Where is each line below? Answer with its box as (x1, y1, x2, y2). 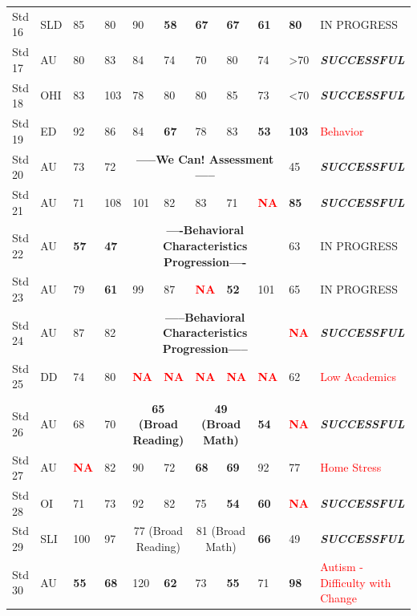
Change (320, 590, 358, 606)
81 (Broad (196, 522, 246, 539)
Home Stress (320, 459, 382, 476)
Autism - (320, 557, 363, 574)
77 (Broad (133, 522, 183, 539)
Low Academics (320, 367, 396, 384)
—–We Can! (136, 150, 205, 167)
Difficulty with (320, 573, 391, 590)
